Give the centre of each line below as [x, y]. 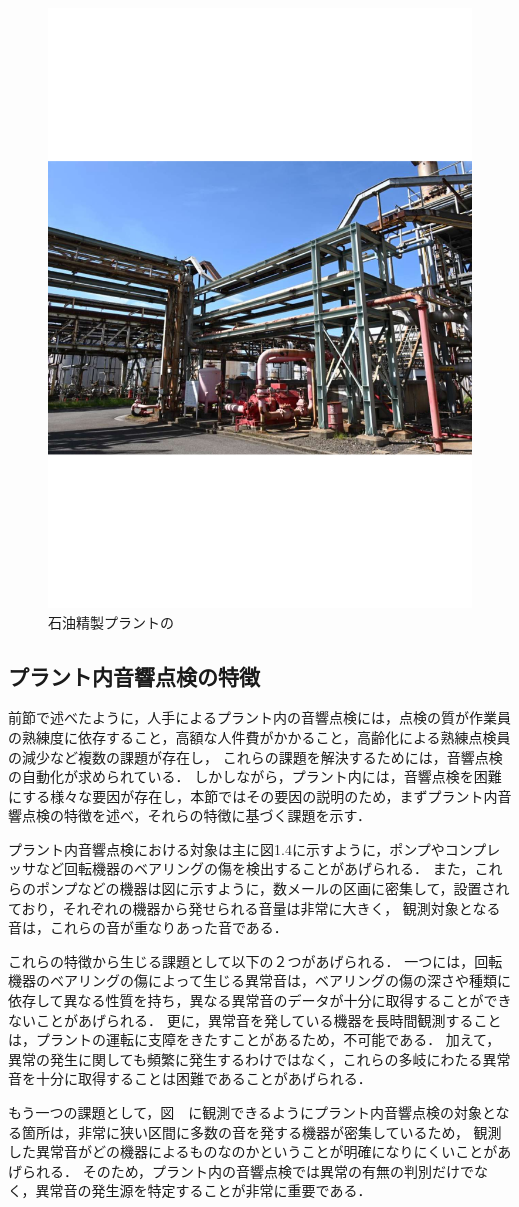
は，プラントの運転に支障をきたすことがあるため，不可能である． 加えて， [254, 1039]
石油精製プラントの [111, 621]
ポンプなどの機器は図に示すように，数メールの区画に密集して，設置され [272, 888]
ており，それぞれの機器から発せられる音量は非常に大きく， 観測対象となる [254, 907]
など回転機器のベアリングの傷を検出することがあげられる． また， [255, 868]
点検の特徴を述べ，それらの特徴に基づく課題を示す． [196, 815]
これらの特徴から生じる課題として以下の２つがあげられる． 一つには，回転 [255, 960]
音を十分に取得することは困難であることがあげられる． [190, 1078]
